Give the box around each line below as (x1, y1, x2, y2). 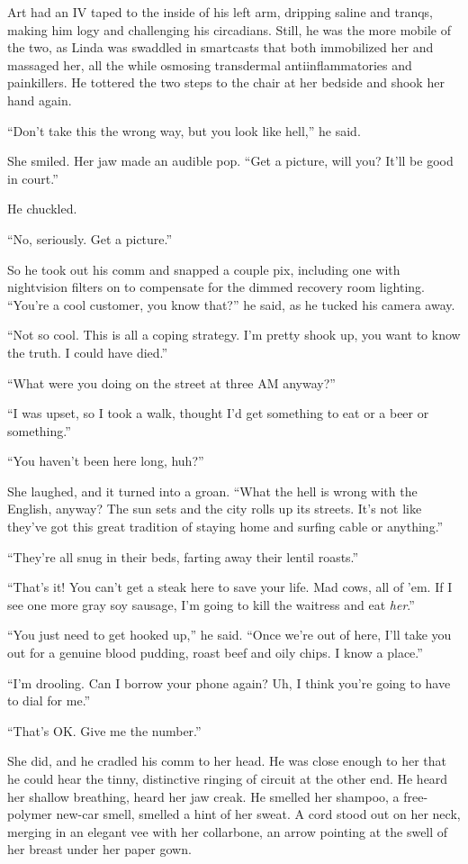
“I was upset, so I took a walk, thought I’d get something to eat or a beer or (7, 404, 429, 423)
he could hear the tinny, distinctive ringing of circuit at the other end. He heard (7, 769, 448, 787)
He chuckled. (7, 199, 77, 218)
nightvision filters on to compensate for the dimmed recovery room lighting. (7, 277, 425, 296)
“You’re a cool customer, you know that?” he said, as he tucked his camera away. (7, 295, 455, 314)
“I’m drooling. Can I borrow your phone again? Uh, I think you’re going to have (7, 673, 451, 692)
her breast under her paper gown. (7, 840, 192, 859)
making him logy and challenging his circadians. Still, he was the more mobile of (7, 20, 452, 39)
